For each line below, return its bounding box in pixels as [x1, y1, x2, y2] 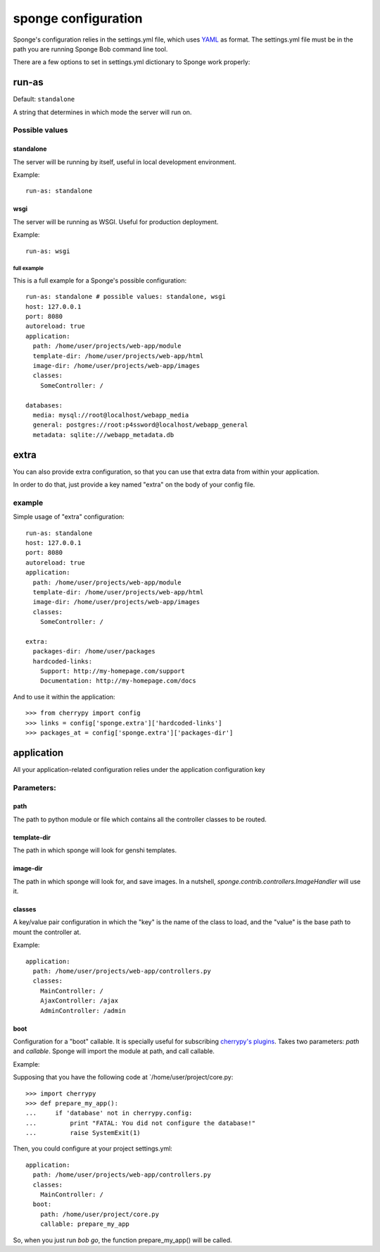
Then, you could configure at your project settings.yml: [13, 1144, 172, 1153]
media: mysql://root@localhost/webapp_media [32, 411, 189, 419]
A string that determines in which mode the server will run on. [13, 108, 192, 116]
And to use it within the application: [13, 692, 115, 701]
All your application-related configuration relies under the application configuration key [13, 765, 265, 773]
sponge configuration [13, 11, 143, 26]
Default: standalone [13, 95, 75, 104]
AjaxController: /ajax [39, 997, 119, 1005]
